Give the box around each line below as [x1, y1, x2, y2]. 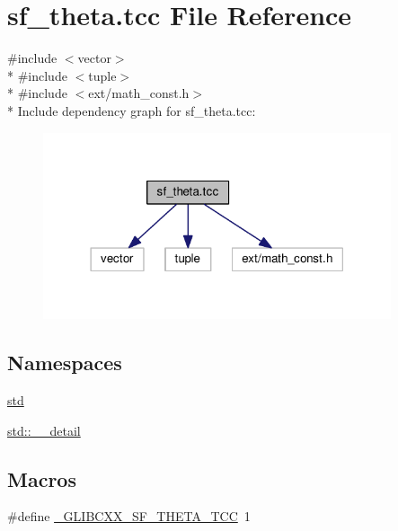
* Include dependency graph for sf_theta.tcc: [7, 101, 256, 119]
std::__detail [7, 420, 81, 439]
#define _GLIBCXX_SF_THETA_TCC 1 [7, 507, 251, 526]
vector [77, 49, 111, 67]
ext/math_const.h [88, 84, 190, 102]
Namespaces [7, 349, 122, 376]
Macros [7, 465, 76, 492]
